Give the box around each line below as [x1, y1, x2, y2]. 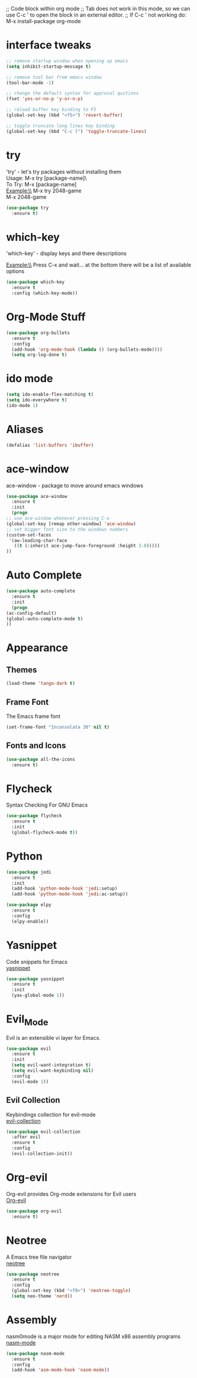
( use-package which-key [6, 279, 65, 285]
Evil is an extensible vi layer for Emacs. [6, 1034, 101, 1041]
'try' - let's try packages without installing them [6, 168, 122, 175]
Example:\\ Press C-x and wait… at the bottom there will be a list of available [6, 261, 191, 269]
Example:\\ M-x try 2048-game [6, 187, 82, 194]
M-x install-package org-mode [6, 18, 81, 24]
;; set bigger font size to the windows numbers [6, 526, 128, 532]
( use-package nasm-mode [6, 1350, 65, 1357]
